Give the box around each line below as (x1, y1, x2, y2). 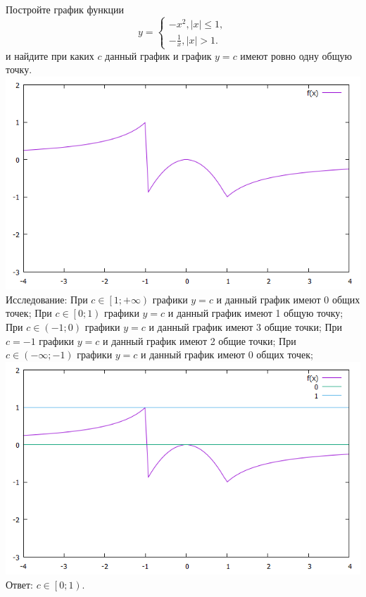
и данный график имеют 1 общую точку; (168, 306, 343, 320)
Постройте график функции (6, 2, 124, 16)
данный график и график (105, 48, 212, 63)
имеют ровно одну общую (240, 48, 352, 63)
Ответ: (6, 577, 33, 591)
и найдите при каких (6, 48, 94, 63)
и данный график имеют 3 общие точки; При (149, 319, 343, 334)
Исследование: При (6, 291, 88, 306)
